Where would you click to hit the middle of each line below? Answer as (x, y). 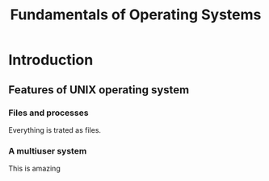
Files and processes (48, 113)
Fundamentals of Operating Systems (136, 15)
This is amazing (34, 169)
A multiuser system (48, 150)
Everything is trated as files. (55, 130)
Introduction (51, 60)
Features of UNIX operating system (99, 90)
